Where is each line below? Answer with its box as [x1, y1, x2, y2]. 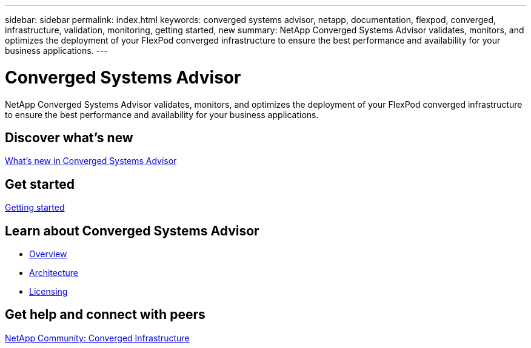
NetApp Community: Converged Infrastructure [5, 332, 190, 343]
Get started [5, 176, 75, 192]
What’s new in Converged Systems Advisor [5, 156, 177, 166]
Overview [29, 249, 67, 260]
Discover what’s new [5, 130, 133, 145]
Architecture [29, 268, 79, 278]
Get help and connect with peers [5, 307, 205, 323]
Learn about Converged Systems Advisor [5, 223, 259, 238]
